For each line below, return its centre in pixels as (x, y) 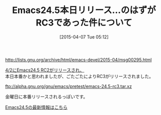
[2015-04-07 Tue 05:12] (84, 37)
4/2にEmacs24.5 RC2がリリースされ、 (45, 70)
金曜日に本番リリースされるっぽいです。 (46, 96)
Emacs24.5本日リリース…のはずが (84, 10)
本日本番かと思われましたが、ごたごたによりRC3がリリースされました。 (79, 76)
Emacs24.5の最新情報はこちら (36, 107)
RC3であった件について (84, 23)
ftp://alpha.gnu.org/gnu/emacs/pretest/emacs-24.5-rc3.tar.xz (68, 86)
